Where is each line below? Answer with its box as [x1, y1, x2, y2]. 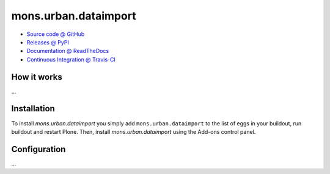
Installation [11, 103, 55, 114]
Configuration [11, 144, 66, 155]
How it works [11, 72, 62, 82]
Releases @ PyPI [26, 38, 70, 46]
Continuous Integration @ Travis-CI [26, 55, 116, 63]
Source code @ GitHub [26, 30, 85, 38]
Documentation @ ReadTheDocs [26, 47, 109, 55]
